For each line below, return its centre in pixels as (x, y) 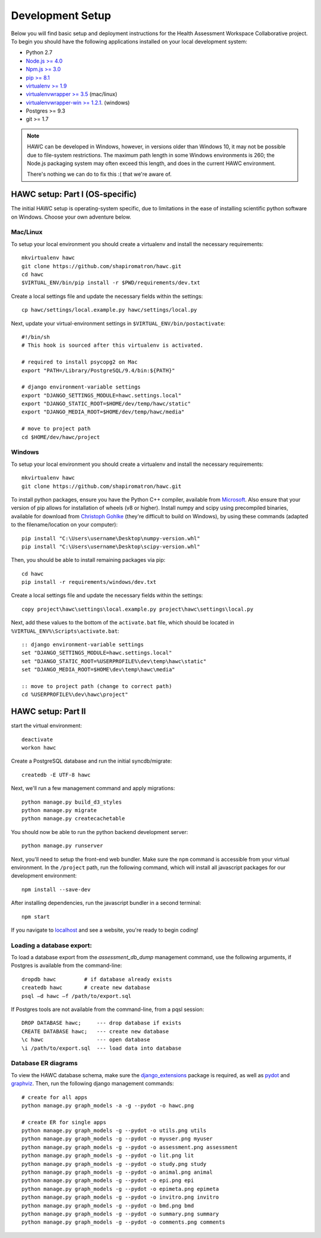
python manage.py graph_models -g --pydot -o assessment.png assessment (130, 1147)
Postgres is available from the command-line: (67, 966)
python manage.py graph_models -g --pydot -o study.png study (114, 1164)
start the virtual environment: (47, 726)
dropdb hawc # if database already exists (97, 979)
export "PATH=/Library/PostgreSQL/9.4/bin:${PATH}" (98, 370)
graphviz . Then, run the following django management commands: (92, 1084)
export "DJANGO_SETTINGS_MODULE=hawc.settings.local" (101, 395)
